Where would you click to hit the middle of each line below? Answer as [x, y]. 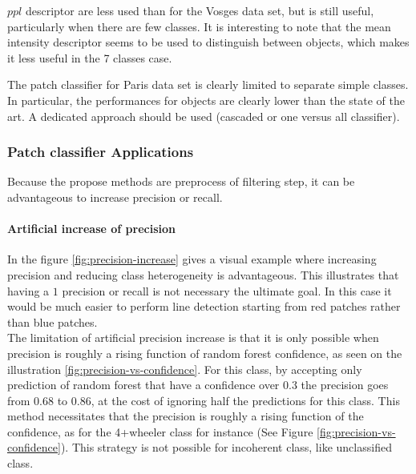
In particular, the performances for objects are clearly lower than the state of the [206, 100]
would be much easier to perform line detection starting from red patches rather [204, 306]
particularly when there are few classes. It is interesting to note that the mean [199, 26]
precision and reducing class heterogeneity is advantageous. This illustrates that [203, 274]
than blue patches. [53, 321]
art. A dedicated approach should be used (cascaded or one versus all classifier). [204, 116]
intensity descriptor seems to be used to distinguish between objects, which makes [208, 42]
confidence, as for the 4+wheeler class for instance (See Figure [160, 431]
